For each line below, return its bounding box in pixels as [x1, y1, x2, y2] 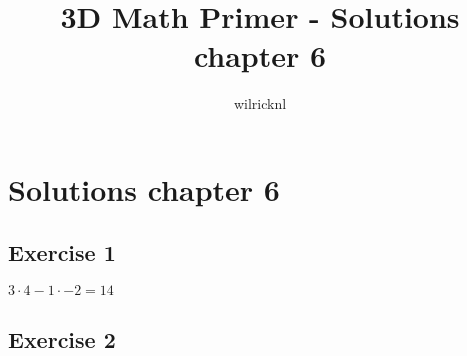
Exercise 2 [8, 323, 116, 354]
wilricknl [233, 93, 287, 114]
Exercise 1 [8, 237, 116, 268]
